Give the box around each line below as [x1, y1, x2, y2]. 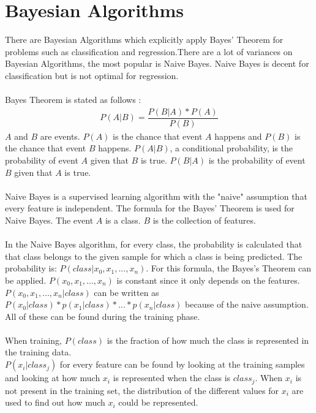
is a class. [105, 213, 141, 226]
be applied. [5, 273, 47, 286]
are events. [40, 129, 80, 142]
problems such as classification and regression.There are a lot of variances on [5, 45, 293, 58]
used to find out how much [5, 396, 105, 409]
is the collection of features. [152, 213, 256, 226]
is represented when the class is [113, 371, 231, 384]
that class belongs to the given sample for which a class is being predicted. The [5, 249, 303, 262]
